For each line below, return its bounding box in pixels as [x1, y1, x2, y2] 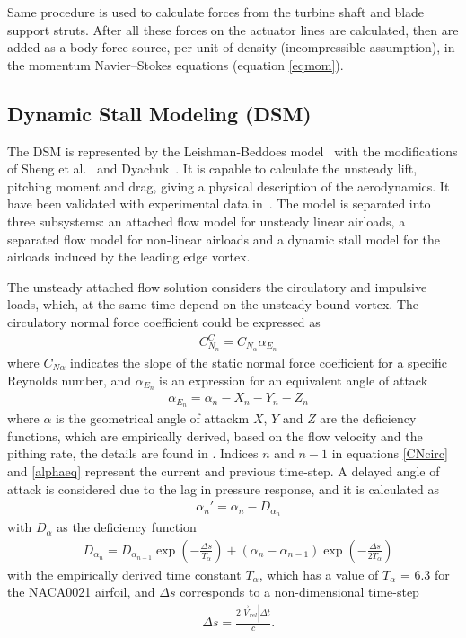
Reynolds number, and [7, 370, 131, 389]
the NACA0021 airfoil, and [7, 582, 155, 601]
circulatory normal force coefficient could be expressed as [7, 312, 321, 331]
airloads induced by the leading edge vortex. [7, 247, 251, 266]
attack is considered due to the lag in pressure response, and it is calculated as [7, 479, 440, 498]
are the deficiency [320, 409, 417, 428]
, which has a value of [259, 564, 379, 583]
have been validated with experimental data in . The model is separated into [7, 194, 431, 213]
